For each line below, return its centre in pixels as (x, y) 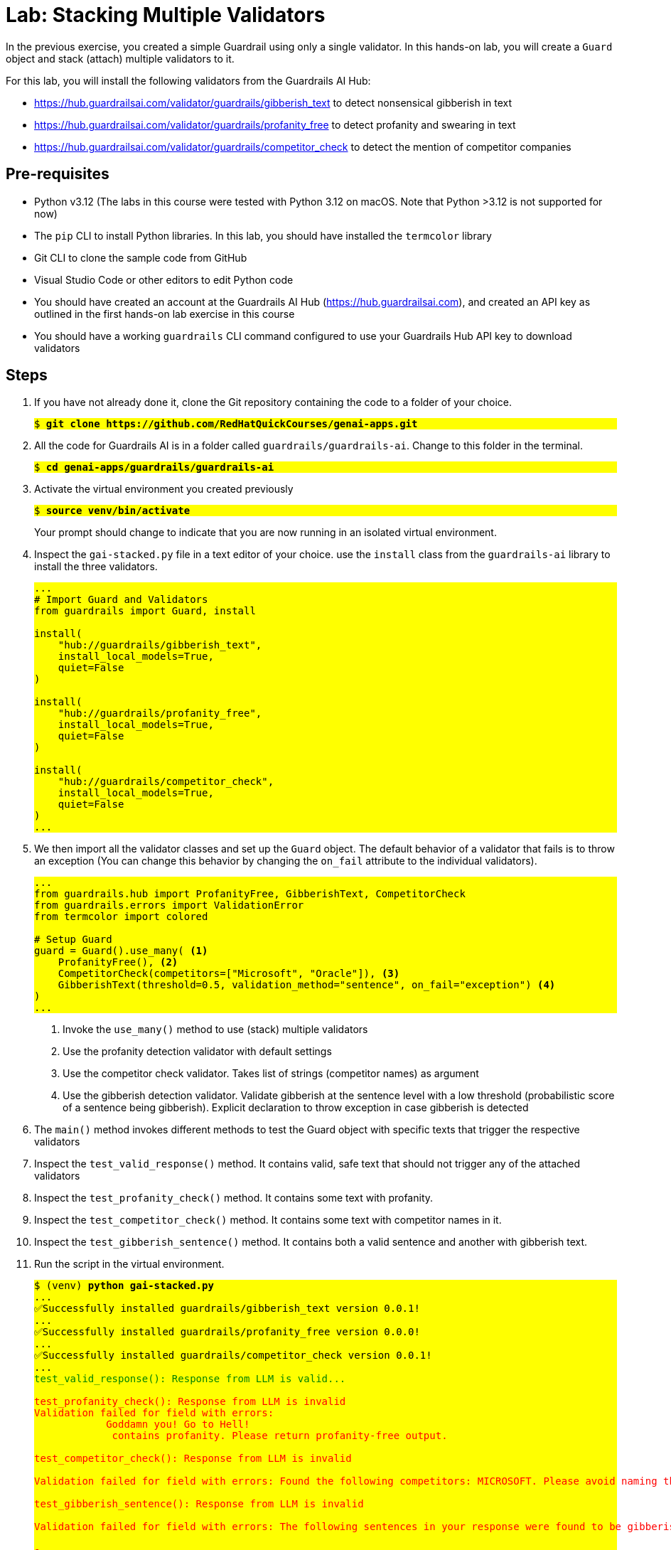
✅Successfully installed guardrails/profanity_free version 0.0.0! (227, 1332)
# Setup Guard (73, 940)
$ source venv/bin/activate (112, 511)
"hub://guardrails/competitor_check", (166, 782)
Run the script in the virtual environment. (129, 1264)
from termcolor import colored (121, 917)
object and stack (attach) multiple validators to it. (120, 58)
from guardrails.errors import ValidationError (169, 905)
